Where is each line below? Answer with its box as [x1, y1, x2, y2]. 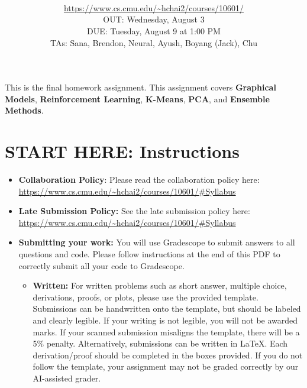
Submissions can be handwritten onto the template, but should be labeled [33, 302, 301, 315]
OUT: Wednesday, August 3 [103, 13, 205, 25]
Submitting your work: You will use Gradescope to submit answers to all [18, 236, 295, 248]
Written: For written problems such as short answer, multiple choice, [33, 279, 287, 292]
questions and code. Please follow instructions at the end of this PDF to [18, 248, 280, 260]
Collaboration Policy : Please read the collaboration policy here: [18, 173, 260, 186]
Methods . [5, 104, 44, 117]
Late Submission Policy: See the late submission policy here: [18, 205, 250, 217]
